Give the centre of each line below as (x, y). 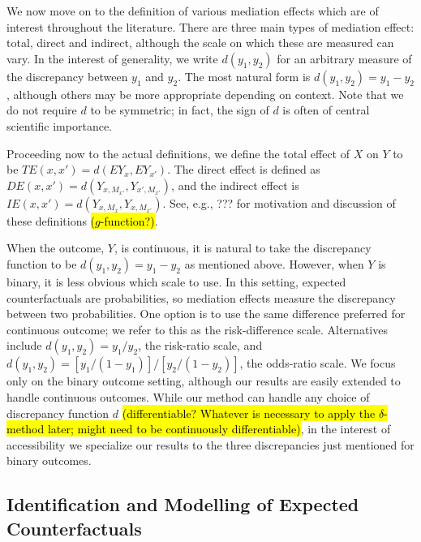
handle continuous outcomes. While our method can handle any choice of (188, 396)
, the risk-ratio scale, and (200, 345)
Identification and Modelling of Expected (183, 504)
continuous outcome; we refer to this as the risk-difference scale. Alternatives (197, 329)
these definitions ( (51, 220)
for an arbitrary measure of (344, 58)
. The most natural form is (244, 76)
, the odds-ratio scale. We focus (318, 363)
